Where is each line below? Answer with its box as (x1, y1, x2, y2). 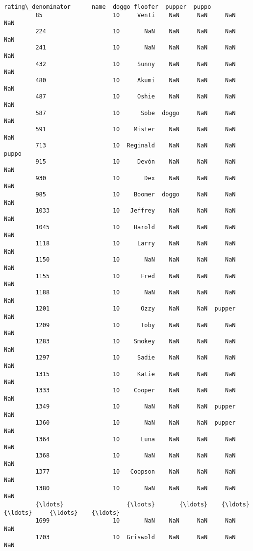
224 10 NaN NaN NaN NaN (35, 27, 236, 35)
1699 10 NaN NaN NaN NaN (35, 517, 236, 525)
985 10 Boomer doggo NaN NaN (35, 191, 236, 198)
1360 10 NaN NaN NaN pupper (35, 419, 236, 427)
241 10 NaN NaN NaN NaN (35, 44, 236, 51)
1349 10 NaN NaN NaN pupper (35, 403, 236, 410)
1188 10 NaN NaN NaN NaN (35, 288, 236, 296)
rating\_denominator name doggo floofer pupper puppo (4, 3, 211, 10)
